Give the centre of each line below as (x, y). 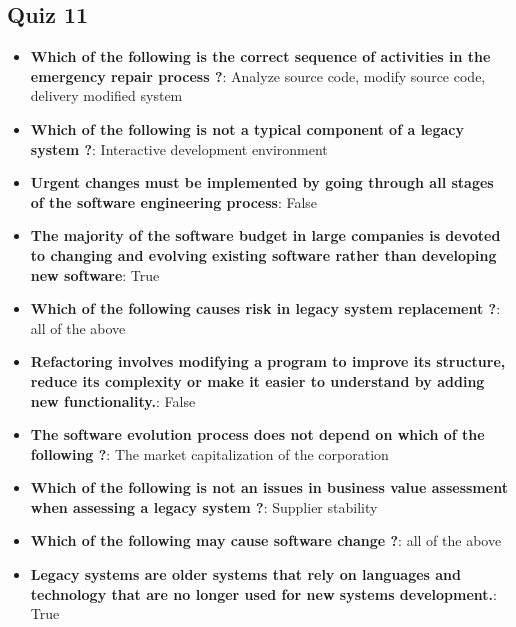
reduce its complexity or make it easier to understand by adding (257, 380)
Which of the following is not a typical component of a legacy (247, 128)
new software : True (95, 274)
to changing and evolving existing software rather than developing (263, 254)
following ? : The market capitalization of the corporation (209, 453)
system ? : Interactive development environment (179, 148)
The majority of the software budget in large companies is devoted (265, 235)
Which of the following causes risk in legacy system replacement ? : (265, 308)
